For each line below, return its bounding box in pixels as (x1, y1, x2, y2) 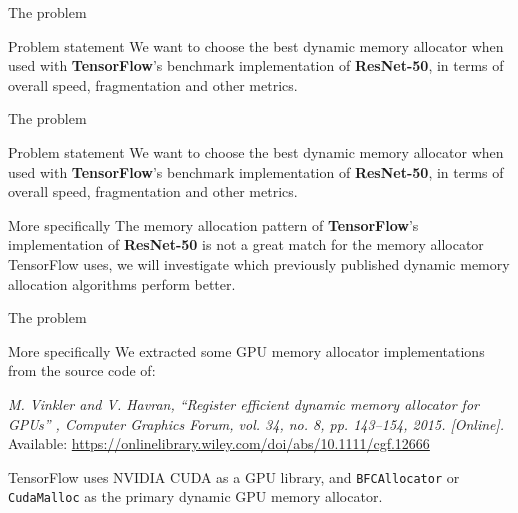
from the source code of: (8, 360, 156, 381)
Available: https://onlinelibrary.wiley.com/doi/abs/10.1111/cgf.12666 (8, 433, 430, 454)
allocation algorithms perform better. (8, 273, 236, 294)
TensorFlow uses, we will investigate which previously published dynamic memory (8, 253, 510, 274)
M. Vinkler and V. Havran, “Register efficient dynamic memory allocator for (8, 393, 479, 414)
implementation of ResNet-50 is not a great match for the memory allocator (8, 234, 484, 255)
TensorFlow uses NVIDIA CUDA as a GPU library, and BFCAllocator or (8, 466, 460, 487)
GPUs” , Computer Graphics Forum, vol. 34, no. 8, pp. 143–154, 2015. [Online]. (8, 413, 505, 434)
